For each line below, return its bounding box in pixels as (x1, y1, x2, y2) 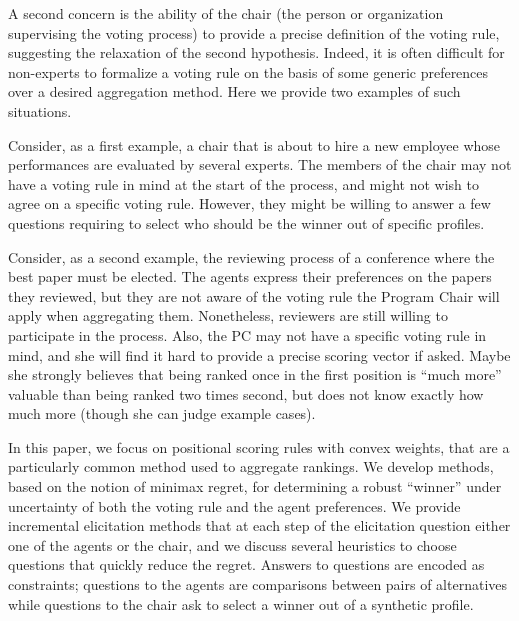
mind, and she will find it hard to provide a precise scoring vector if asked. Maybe (8, 344, 511, 365)
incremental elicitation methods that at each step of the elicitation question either (8, 515, 511, 536)
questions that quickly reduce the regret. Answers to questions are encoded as (8, 554, 485, 575)
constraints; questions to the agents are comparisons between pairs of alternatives (8, 574, 508, 595)
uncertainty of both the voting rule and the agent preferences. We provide (8, 495, 461, 516)
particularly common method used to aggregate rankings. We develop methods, (8, 456, 494, 477)
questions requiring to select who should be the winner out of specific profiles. (8, 212, 485, 233)
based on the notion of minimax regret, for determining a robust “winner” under (8, 476, 502, 497)
